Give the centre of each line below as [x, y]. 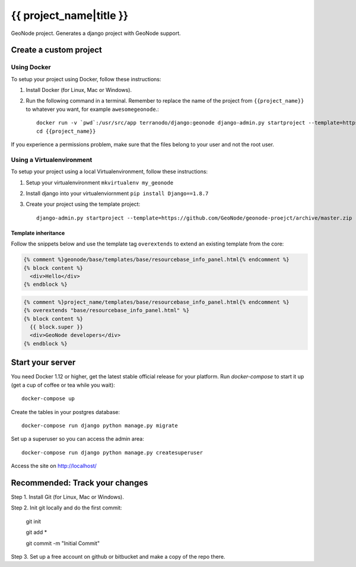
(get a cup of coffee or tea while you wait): [63, 385]
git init [34, 521]
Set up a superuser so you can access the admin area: [78, 439]
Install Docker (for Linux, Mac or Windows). [79, 90]
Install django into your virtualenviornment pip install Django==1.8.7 [117, 193]
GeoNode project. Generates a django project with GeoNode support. [96, 33]
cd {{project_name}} [66, 131]
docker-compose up [48, 399]
